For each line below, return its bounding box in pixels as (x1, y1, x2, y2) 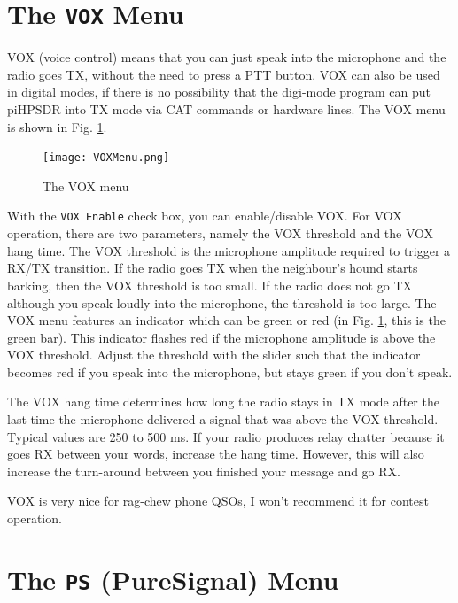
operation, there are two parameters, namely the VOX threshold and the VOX (7, 224, 434, 243)
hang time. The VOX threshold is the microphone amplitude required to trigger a (7, 241, 451, 259)
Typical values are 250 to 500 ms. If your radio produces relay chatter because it (7, 427, 445, 445)
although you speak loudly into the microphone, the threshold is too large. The (7, 293, 437, 312)
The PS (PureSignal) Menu (7, 560, 339, 597)
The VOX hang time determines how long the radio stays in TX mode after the (7, 392, 439, 411)
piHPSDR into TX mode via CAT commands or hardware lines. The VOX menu (7, 100, 446, 119)
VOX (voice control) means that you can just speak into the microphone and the (7, 48, 446, 66)
